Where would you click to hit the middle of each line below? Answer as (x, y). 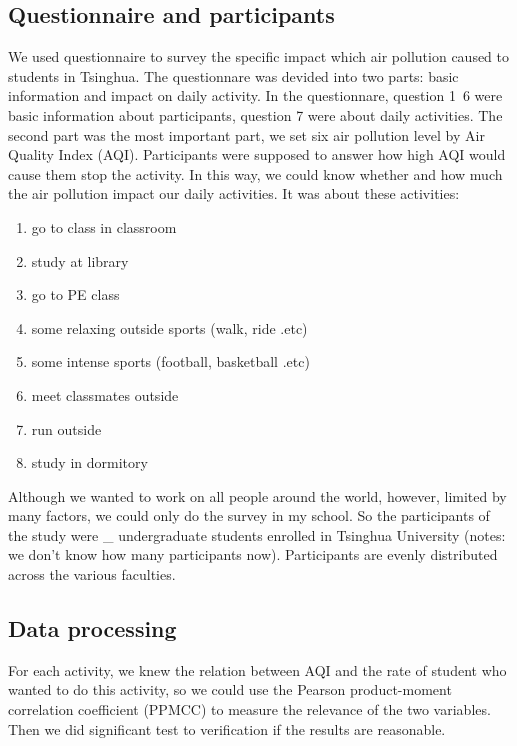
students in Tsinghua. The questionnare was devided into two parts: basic (233, 75)
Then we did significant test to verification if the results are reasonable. (227, 728)
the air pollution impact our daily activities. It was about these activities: (234, 193)
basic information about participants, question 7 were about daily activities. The (255, 114)
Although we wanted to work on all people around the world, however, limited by (257, 495)
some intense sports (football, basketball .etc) (170, 361)
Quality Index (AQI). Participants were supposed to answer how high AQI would (257, 154)
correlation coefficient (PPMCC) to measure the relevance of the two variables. (249, 709)
